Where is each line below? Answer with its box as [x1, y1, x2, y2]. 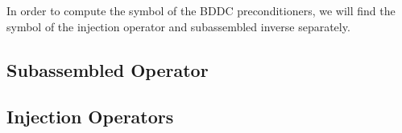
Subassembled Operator [6, 57, 209, 82]
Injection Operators [6, 104, 174, 129]
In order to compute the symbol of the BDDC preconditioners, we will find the [6, 2, 396, 18]
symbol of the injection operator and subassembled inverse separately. [6, 18, 350, 34]
